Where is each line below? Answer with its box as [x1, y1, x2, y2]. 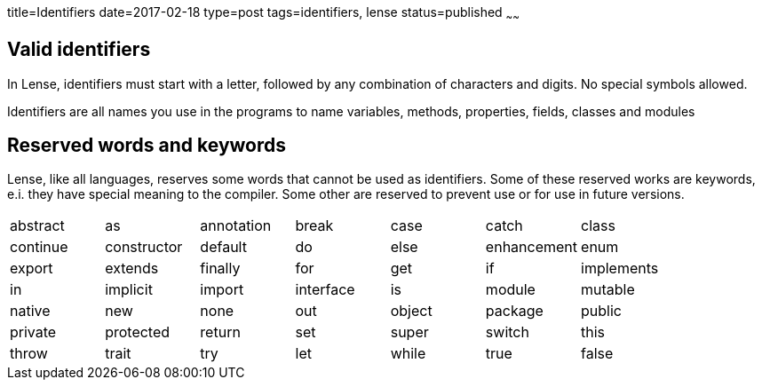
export [10, 259, 53, 278]
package [485, 302, 544, 320]
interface [295, 280, 355, 299]
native [10, 302, 51, 320]
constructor [105, 238, 183, 257]
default [200, 238, 247, 257]
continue [10, 238, 68, 257]
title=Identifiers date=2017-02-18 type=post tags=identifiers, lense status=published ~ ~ [7, 4, 520, 23]
